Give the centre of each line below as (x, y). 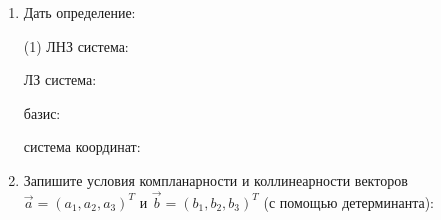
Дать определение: (79, 12)
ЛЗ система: (60, 79)
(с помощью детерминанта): (348, 201)
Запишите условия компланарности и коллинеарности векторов (215, 179)
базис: (42, 112)
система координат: (82, 146)
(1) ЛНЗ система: (76, 45)
